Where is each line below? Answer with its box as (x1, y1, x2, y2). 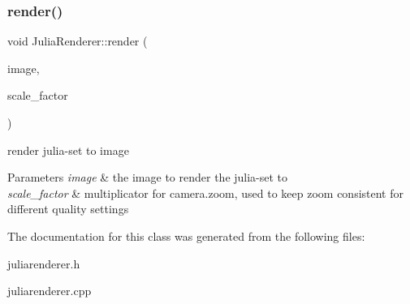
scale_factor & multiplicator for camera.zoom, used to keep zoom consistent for (7, 184, 404, 201)
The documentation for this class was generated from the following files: (7, 227, 365, 244)
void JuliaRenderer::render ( (7, 32, 148, 49)
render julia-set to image (7, 141, 129, 158)
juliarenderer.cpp (7, 282, 92, 299)
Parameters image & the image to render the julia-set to (7, 169, 288, 186)
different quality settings (7, 200, 129, 217)
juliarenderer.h (7, 255, 80, 272)
